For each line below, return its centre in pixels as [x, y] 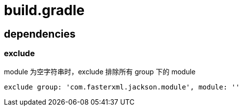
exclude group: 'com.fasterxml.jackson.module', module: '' [122, 87]
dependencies [40, 34]
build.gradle [44, 10]
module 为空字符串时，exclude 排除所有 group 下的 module [100, 71]
